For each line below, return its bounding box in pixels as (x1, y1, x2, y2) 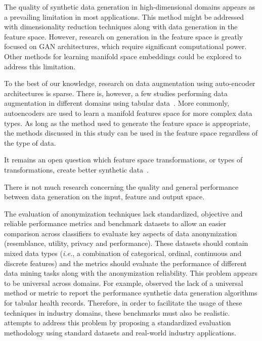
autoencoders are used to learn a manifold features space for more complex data (4, 107, 252, 118)
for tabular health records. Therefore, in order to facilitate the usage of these (4, 297, 242, 308)
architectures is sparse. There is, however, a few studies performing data (4, 88, 228, 98)
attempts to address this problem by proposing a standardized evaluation (4, 317, 231, 328)
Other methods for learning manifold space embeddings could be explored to (4, 51, 242, 61)
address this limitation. (4, 61, 76, 71)
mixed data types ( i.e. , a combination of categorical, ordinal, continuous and (4, 248, 242, 259)
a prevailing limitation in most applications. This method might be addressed (4, 11, 244, 22)
